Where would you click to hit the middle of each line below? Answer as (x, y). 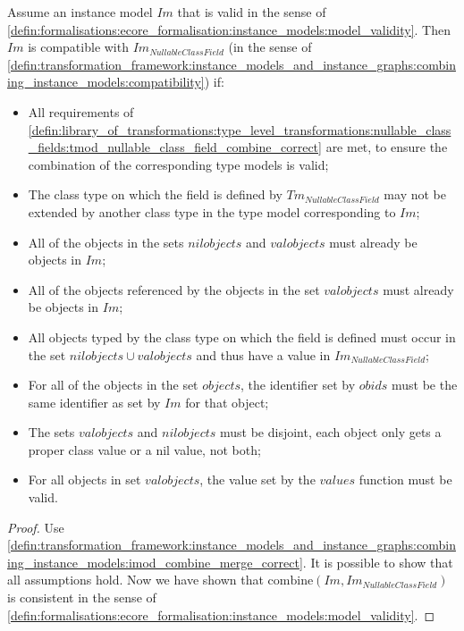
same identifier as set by (94, 402)
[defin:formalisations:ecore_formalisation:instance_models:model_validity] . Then (229, 29)
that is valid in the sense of (252, 12)
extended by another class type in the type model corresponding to (212, 211)
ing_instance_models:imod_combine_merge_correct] (155, 562)
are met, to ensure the (387, 147)
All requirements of (81, 111)
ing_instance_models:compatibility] (106, 82)
